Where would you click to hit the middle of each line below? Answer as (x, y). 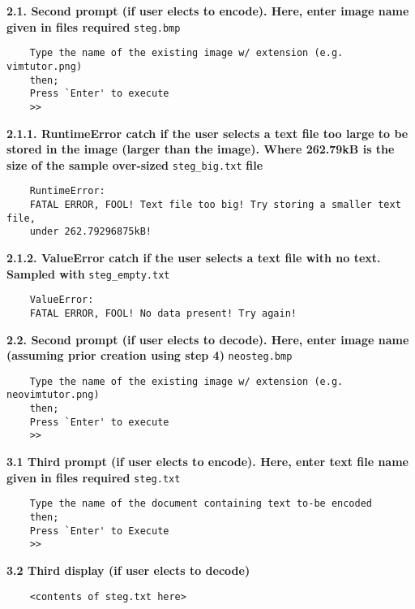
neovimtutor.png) (53, 395)
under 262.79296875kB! (90, 232)
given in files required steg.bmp (94, 26)
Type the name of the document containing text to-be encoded (201, 504)
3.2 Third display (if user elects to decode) (128, 570)
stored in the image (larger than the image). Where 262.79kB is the (201, 149)
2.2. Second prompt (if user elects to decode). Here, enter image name (208, 339)
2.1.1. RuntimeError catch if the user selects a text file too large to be (207, 133)
